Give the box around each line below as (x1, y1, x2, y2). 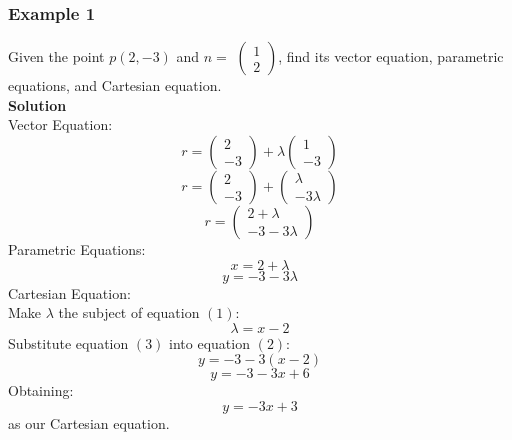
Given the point (8, 46, 105, 67)
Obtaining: (8, 380, 74, 401)
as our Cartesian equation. (8, 412, 170, 433)
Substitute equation (8, 332, 129, 353)
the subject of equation (58, 302, 200, 323)
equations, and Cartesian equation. (8, 75, 222, 96)
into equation (169, 332, 250, 353)
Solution (8, 94, 67, 115)
